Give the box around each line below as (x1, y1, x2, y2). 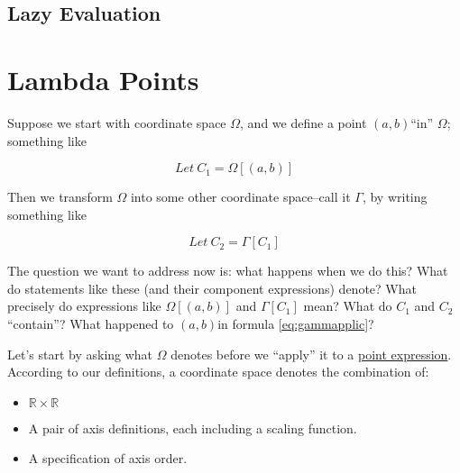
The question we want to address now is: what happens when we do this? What (7, 261, 448, 280)
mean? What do (303, 296, 392, 315)
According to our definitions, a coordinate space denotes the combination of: (7, 362, 429, 381)
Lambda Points (7, 60, 199, 97)
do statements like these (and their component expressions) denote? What (7, 278, 417, 297)
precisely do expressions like (7, 296, 161, 315)
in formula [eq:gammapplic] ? (217, 314, 374, 333)
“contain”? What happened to (7, 314, 174, 333)
